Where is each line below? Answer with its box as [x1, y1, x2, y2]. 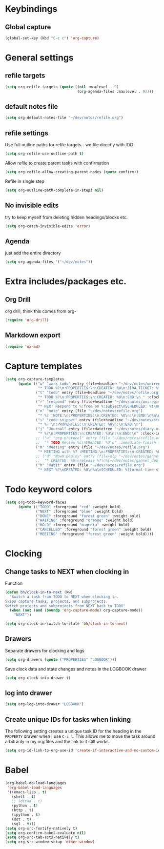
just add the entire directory [5, 250, 61, 256]
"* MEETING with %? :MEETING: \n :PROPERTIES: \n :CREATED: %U [38, 449, 161, 454]
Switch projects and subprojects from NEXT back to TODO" [5, 603, 125, 608]
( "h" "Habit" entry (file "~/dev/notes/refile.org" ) [36, 463, 145, 468]
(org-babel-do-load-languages [5, 780, 67, 786]
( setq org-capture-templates [5, 376, 64, 381]
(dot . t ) [11, 817, 32, 822]
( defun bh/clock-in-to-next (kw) [5, 590, 73, 594]
